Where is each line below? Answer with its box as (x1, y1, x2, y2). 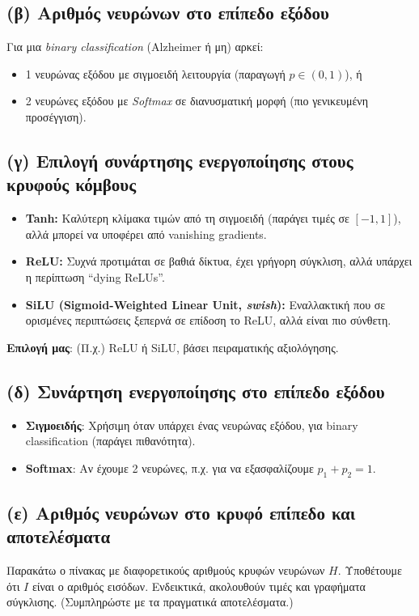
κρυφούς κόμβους (6, 172, 136, 197)
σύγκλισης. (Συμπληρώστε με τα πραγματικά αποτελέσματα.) (6, 593, 294, 610)
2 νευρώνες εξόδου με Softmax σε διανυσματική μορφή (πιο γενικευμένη (25, 92, 368, 109)
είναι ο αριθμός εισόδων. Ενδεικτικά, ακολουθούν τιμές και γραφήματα (32, 577, 366, 594)
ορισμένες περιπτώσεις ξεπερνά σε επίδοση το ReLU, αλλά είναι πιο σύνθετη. (25, 312, 391, 329)
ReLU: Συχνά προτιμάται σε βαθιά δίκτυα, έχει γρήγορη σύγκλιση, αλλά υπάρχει (25, 253, 413, 270)
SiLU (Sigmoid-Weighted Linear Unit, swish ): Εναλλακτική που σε (25, 295, 386, 312)
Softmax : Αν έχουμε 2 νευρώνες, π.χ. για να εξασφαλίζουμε (25, 459, 314, 476)
